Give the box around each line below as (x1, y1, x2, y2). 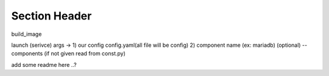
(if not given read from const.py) (44, 50, 126, 57)
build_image (11, 30, 42, 38)
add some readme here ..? (11, 61, 77, 68)
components (11, 50, 43, 57)
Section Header (11, 9, 92, 22)
